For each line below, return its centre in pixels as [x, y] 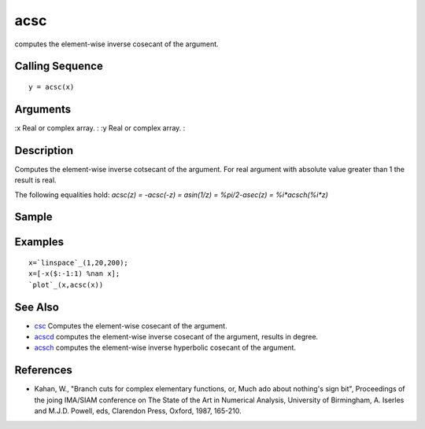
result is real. [35, 180]
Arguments [43, 109]
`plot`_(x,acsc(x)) [66, 284]
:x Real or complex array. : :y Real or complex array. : [100, 128]
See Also [37, 307]
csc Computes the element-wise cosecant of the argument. [131, 325]
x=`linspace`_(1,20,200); [79, 262]
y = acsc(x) [52, 87]
